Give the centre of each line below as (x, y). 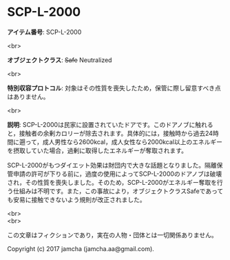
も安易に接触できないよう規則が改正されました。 (76, 199)
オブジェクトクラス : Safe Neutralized (60, 60)
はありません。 (28, 97)
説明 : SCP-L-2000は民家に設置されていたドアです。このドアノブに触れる (110, 124)
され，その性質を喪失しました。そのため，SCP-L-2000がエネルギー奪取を (112, 182)
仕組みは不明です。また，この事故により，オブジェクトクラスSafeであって (118, 191)
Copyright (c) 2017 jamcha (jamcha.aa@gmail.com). (81, 248)
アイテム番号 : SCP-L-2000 (44, 32)
